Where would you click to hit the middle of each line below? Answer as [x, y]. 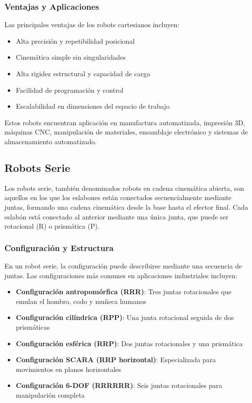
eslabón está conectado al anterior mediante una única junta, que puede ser [117, 216]
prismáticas [33, 327]
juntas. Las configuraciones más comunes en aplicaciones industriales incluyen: [121, 275]
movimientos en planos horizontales [68, 369]
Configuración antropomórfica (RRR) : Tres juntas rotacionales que [124, 292]
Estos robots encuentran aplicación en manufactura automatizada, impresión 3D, [125, 122]
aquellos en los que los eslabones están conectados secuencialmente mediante [118, 197]
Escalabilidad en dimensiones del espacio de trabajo [93, 106]
